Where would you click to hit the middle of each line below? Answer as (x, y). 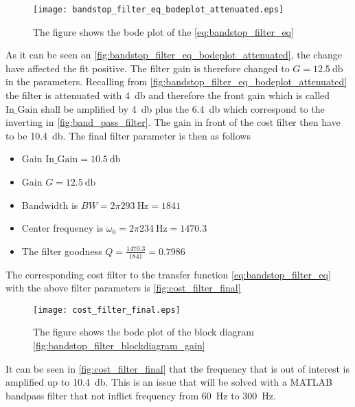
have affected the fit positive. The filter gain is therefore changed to (148, 68)
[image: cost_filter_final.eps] (107, 310)
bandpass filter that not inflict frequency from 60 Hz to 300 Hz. (141, 395)
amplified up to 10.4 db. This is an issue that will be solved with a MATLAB (169, 382)
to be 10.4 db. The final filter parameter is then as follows (128, 135)
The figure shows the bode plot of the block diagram (144, 332)
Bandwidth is (50, 205)
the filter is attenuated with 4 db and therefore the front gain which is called (168, 95)
